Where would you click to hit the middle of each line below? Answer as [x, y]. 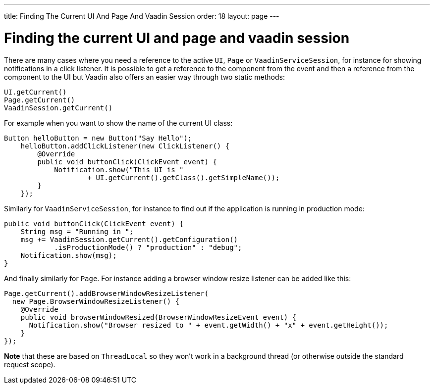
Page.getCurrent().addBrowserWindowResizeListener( [107, 293]
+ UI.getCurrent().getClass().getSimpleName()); [184, 177]
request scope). [30, 364]
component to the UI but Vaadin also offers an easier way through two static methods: [144, 77]
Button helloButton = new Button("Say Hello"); [98, 138]
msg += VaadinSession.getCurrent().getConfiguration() [129, 239]
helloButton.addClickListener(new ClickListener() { [125, 146]
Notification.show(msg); [69, 255]
